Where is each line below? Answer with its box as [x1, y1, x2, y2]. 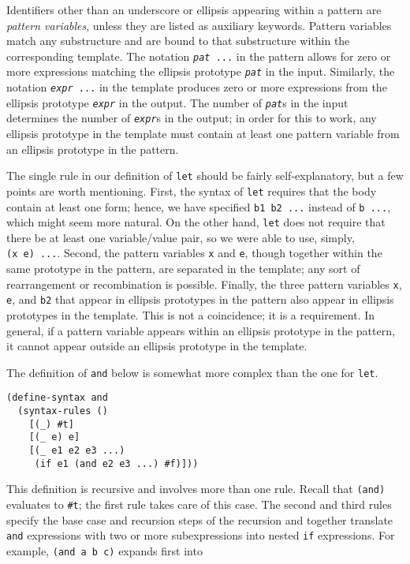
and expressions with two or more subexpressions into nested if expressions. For [6, 527, 395, 543]
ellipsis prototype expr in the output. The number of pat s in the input [6, 94, 348, 110]
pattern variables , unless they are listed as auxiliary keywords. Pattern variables [6, 17, 392, 33]
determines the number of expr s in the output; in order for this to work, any [6, 110, 377, 126]
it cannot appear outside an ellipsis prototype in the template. [6, 338, 307, 354]
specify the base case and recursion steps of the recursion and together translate [6, 511, 393, 528]
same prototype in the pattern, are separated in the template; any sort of [6, 260, 360, 277]
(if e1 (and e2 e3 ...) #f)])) [34, 458, 199, 469]
